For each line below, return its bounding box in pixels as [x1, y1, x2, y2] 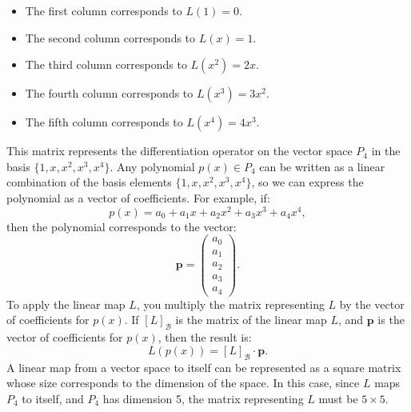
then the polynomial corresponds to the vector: [6, 218, 237, 234]
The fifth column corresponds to [25, 114, 183, 130]
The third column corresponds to [25, 56, 187, 73]
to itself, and [22, 390, 84, 406]
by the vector [339, 295, 405, 312]
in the [371, 142, 401, 159]
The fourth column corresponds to [25, 85, 194, 102]
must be [318, 390, 358, 406]
